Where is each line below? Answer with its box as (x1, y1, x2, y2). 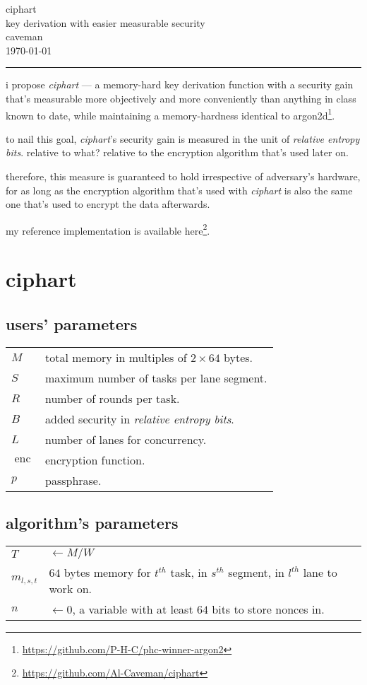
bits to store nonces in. (212, 600, 325, 617)
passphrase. (44, 472, 102, 488)
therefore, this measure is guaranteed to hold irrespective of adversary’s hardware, (6, 169, 361, 183)
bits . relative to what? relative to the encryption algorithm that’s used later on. (6, 145, 349, 160)
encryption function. (44, 451, 145, 468)
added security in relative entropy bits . (44, 410, 234, 427)
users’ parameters (6, 312, 138, 334)
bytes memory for (64, 563, 151, 580)
